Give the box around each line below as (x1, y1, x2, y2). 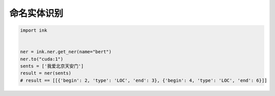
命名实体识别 (9, 8, 64, 19)
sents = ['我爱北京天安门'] (20, 63, 84, 69)
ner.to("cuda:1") (20, 56, 64, 62)
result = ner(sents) (20, 70, 71, 76)
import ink (20, 28, 47, 33)
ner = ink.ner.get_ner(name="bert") (20, 49, 112, 55)
